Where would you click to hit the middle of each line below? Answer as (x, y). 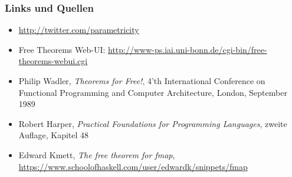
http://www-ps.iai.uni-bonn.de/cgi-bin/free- (188, 49)
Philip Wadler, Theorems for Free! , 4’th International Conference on (142, 81)
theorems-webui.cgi (53, 61)
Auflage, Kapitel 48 (54, 135)
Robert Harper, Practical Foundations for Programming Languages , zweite (153, 123)
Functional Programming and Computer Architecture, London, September (153, 92)
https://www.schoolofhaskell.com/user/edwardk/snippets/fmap (133, 166)
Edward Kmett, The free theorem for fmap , (97, 154)
